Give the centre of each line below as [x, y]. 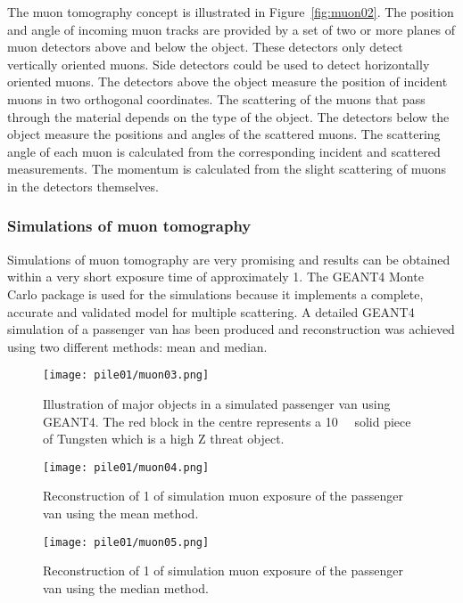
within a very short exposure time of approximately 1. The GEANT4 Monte [215, 277]
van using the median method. [126, 587]
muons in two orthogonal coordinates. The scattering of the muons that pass [216, 98]
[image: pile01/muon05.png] [126, 542]
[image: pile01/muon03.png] [126, 375]
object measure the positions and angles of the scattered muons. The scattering [224, 134]
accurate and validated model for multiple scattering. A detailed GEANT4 [211, 311]
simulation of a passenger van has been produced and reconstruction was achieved [231, 329]
